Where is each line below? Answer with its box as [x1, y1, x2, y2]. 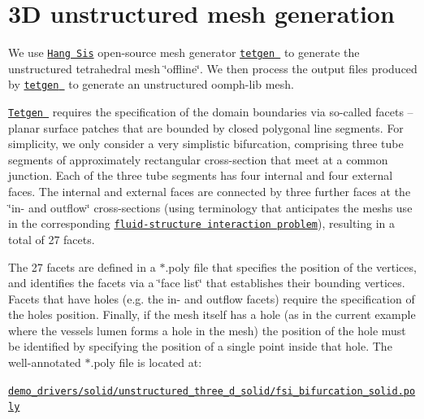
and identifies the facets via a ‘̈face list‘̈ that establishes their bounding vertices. [8, 274, 405, 291]
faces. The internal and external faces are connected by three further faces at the [8, 183, 411, 200]
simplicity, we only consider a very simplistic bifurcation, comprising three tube [8, 135, 404, 152]
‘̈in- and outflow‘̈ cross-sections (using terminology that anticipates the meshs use [8, 199, 413, 216]
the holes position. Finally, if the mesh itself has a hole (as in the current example [8, 306, 416, 323]
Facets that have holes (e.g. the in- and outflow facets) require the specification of [8, 290, 415, 307]
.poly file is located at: [90, 354, 202, 371]
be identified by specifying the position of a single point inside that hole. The [8, 338, 392, 355]
